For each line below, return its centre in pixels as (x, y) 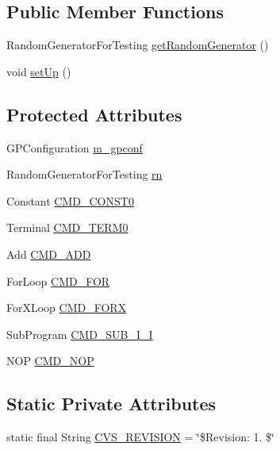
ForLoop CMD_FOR (58, 281)
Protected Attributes (94, 114)
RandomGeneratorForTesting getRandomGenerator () (138, 45)
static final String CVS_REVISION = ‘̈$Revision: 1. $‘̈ (140, 437)
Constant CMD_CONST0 (70, 200)
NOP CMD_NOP (50, 361)
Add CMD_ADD (49, 254)
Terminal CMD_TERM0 (67, 227)
